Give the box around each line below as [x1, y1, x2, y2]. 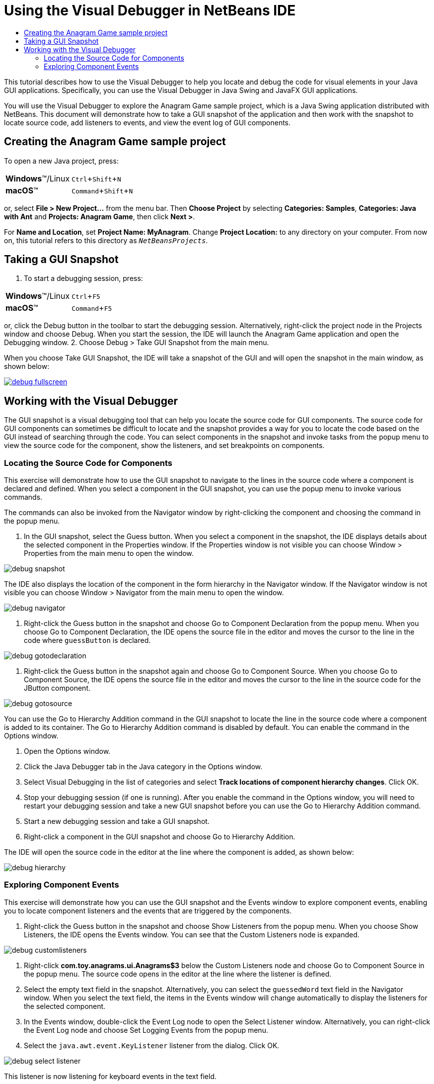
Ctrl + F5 [72, 291, 100, 301]
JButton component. [24, 684, 90, 693]
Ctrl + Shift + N [72, 173, 121, 183]
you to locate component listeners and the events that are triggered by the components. [4, 906, 292, 915]
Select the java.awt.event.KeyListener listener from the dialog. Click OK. [24, 1041, 280, 1050]
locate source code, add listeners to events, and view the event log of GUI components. [4, 118, 291, 127]
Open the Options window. [24, 747, 111, 756]
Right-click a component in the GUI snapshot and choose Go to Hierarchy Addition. [24, 832, 295, 841]
